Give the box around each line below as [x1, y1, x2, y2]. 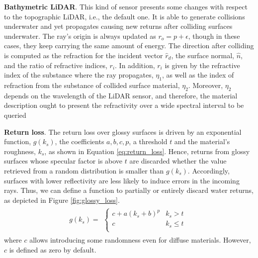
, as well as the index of [162, 70, 234, 80]
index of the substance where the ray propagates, [4, 70, 154, 80]
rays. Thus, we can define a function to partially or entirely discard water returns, [4, 185, 254, 195]
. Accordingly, [187, 165, 230, 175]
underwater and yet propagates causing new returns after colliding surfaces [4, 21, 233, 31]
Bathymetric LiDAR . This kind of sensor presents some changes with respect [4, 1, 248, 11]
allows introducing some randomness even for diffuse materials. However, [29, 234, 251, 245]
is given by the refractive [165, 60, 240, 70]
